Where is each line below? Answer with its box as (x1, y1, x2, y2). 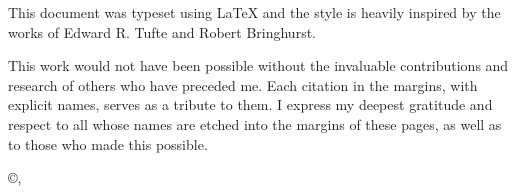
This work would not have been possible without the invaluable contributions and (8, 55, 509, 76)
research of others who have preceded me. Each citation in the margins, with (8, 74, 478, 95)
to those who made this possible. (8, 133, 208, 154)
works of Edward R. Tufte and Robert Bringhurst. (8, 21, 316, 42)
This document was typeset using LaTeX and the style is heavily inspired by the (8, 2, 501, 22)
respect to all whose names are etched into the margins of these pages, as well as (8, 113, 502, 134)
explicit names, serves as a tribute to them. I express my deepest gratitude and (8, 94, 493, 115)
